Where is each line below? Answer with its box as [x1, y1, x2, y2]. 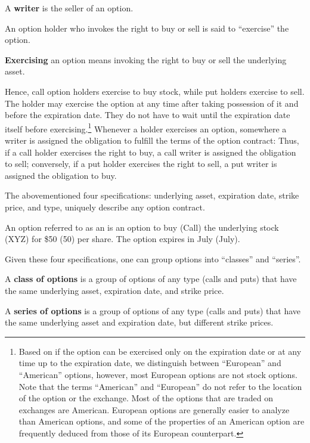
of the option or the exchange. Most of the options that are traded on [18, 392, 273, 404]
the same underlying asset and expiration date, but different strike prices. [5, 316, 274, 329]
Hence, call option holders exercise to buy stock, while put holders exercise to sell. [5, 85, 305, 97]
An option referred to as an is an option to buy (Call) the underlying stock [5, 221, 279, 233]
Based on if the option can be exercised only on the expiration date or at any [18, 345, 302, 357]
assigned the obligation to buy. [5, 169, 117, 181]
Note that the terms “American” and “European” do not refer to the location [18, 380, 302, 392]
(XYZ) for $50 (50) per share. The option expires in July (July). [5, 233, 240, 245]
